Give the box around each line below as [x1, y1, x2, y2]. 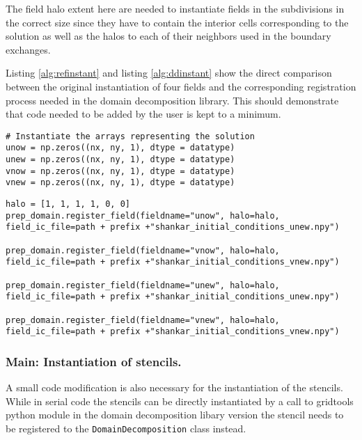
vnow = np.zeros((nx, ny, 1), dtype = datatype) [6, 166, 235, 176]
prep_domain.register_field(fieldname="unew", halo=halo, [6, 280, 280, 290]
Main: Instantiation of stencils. [6, 352, 182, 370]
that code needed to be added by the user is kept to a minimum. [6, 107, 281, 121]
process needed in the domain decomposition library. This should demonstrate [6, 93, 339, 107]
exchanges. [6, 42, 51, 56]
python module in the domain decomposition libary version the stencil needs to [6, 407, 344, 422]
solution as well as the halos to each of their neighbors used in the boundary [6, 29, 331, 43]
